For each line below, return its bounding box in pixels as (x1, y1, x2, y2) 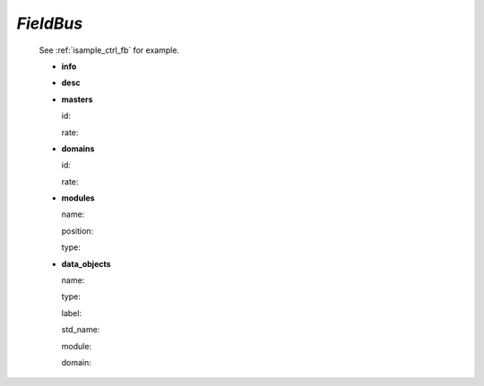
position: (61, 225, 94, 236)
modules (61, 193, 95, 203)
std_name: (61, 324, 100, 335)
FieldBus (16, 13, 83, 33)
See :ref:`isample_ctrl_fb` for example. (39, 45, 179, 56)
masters (61, 94, 93, 105)
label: (61, 307, 82, 318)
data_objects (61, 258, 111, 269)
